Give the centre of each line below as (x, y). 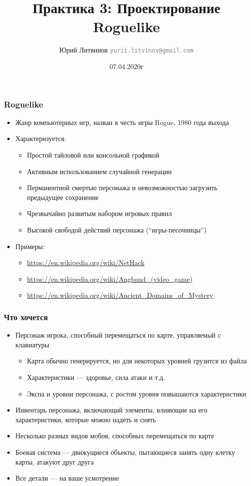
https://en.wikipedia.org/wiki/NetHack (86, 262)
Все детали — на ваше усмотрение (67, 478)
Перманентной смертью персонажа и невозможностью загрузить (122, 188)
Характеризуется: (41, 138)
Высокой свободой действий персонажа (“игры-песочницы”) (117, 230)
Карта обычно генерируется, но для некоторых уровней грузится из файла (137, 361)
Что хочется (26, 316)
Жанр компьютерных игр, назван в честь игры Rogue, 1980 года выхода (122, 122)
